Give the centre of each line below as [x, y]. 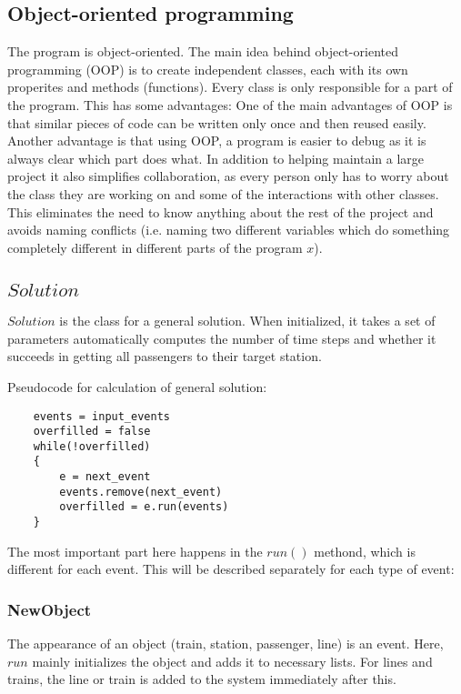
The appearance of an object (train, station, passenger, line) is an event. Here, [225, 644]
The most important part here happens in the [135, 551]
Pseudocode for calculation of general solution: [137, 386]
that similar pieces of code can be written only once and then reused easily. [217, 122]
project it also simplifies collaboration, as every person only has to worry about [228, 176]
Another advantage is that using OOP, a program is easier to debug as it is [217, 141]
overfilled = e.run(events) [144, 507]
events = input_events [101, 416]
